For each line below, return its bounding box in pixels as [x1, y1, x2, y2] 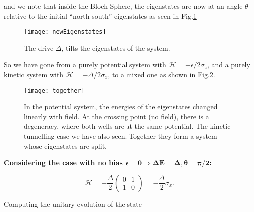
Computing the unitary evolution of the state [4, 198, 142, 209]
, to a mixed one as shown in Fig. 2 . [108, 69, 215, 80]
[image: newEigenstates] [24, 28, 106, 36]
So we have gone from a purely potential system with [4, 59, 166, 70]
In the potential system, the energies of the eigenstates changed [24, 101, 218, 112]
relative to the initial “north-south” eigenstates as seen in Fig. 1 [4, 10, 197, 21]
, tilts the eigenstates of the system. [61, 42, 170, 53]
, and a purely [207, 59, 250, 70]
